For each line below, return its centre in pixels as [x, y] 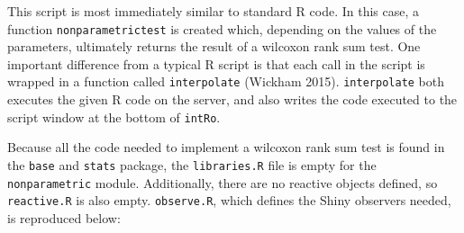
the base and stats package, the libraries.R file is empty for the [192, 164]
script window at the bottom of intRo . [114, 116]
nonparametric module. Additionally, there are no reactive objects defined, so [223, 182]
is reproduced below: [64, 217]
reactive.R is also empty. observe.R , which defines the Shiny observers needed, [229, 200]
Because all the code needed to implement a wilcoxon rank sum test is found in [226, 147]
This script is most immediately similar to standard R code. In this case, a [214, 11]
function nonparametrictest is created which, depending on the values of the [222, 28]
